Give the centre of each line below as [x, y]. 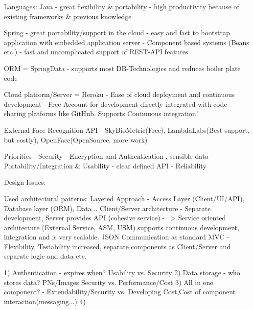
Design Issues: [25, 182]
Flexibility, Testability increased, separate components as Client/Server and [117, 246]
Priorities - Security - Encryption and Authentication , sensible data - [109, 156]
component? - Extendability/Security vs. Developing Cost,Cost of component [120, 292]
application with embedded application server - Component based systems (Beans [126, 42]
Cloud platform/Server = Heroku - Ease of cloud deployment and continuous [119, 94]
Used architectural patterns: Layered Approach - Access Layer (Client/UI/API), [124, 198]
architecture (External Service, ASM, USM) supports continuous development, [122, 227]
